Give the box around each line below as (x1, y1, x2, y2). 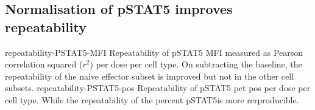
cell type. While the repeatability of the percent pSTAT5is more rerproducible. (5, 93, 299, 106)
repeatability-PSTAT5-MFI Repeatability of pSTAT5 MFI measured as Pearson (5, 46, 303, 58)
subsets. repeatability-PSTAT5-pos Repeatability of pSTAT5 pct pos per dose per (5, 81, 311, 94)
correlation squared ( (5, 58, 83, 70)
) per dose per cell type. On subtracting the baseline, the (90, 58, 302, 70)
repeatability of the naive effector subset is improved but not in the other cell (5, 69, 294, 82)
